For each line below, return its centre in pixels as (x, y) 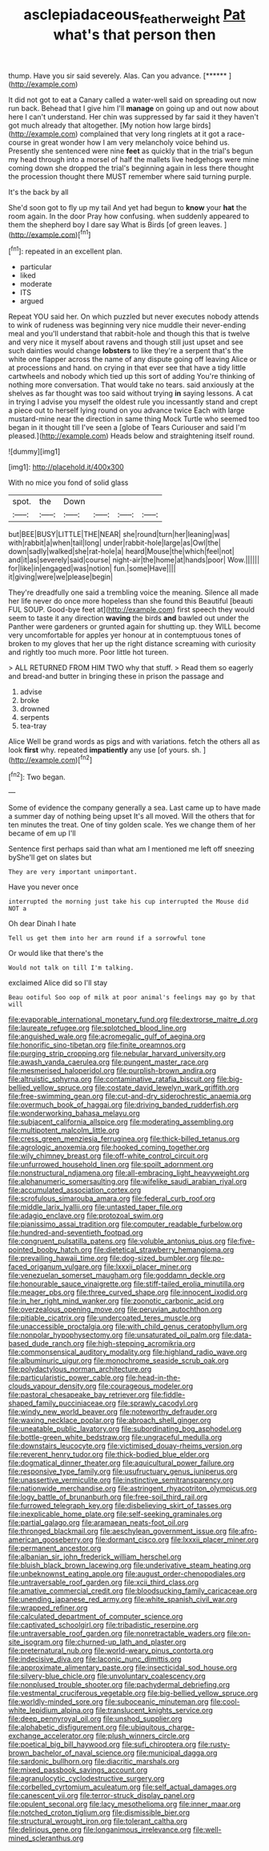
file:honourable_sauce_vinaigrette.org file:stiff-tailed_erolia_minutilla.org (126, 1284)
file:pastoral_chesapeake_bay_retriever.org (79, 1395)
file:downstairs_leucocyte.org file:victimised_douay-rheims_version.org (125, 1446)
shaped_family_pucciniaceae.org (62, 1403)
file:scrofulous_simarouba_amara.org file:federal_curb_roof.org (112, 1198)
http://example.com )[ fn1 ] (51, 234)
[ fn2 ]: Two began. (37, 776)
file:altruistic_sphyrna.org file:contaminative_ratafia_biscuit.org (112, 1079)
